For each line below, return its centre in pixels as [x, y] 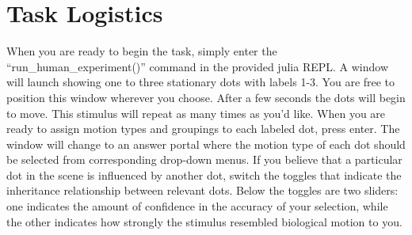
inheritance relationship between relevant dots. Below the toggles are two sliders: [202, 190]
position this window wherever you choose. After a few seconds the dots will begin [206, 97]
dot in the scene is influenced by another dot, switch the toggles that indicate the [204, 174]
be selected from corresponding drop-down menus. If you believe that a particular [204, 159]
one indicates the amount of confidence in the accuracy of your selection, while [197, 206]
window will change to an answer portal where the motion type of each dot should [206, 144]
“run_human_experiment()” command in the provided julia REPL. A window [198, 66]
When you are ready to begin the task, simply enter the [142, 51]
